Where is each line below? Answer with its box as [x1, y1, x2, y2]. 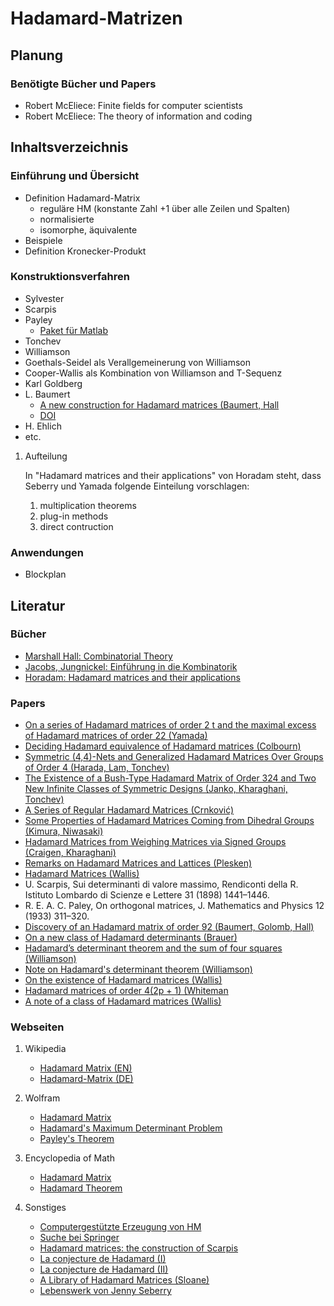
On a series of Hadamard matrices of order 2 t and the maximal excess [24, 719, 317, 731]
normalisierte [39, 213, 95, 225]
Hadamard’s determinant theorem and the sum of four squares [24, 942, 283, 954]
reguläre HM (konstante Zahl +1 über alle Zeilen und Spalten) [39, 202, 291, 214]
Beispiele [24, 234, 63, 246]
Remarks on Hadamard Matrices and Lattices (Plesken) [24, 857, 253, 869]
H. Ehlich [24, 420, 62, 432]
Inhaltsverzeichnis [10, 139, 129, 156]
